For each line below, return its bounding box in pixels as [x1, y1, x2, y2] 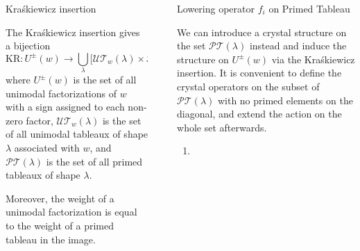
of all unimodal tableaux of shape [6, 127, 148, 141]
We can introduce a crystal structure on [177, 24, 347, 39]
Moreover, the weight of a [6, 191, 114, 205]
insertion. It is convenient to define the [177, 65, 342, 80]
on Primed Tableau [268, 1, 350, 15]
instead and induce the [249, 38, 347, 53]
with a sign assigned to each [6, 99, 125, 114]
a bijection [6, 38, 51, 53]
